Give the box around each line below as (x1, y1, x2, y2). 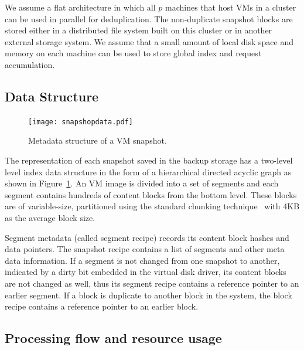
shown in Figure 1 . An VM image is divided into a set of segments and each (5, 177, 279, 189)
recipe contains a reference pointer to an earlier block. (5, 300, 199, 312)
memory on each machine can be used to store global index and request (5, 47, 262, 59)
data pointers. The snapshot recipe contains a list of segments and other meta (5, 243, 285, 255)
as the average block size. (5, 211, 95, 223)
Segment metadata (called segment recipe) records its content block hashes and (5, 231, 289, 243)
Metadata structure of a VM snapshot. (28, 134, 167, 147)
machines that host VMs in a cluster (165, 1, 296, 13)
